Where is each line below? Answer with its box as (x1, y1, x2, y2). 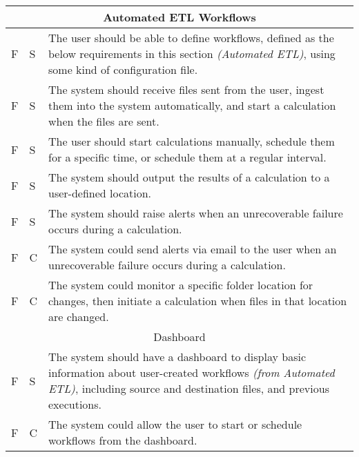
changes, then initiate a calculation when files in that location (48, 293, 347, 309)
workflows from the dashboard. (48, 432, 197, 448)
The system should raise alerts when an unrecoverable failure (48, 205, 343, 221)
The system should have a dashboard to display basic (48, 349, 307, 364)
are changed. (48, 309, 109, 324)
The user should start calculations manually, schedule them (48, 133, 335, 149)
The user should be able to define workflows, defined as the (48, 30, 334, 46)
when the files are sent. (48, 113, 159, 129)
